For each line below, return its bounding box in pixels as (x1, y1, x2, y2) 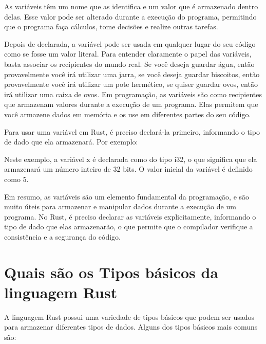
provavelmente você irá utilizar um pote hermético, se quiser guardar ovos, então (4, 79, 258, 89)
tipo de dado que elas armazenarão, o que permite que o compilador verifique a (4, 221, 253, 232)
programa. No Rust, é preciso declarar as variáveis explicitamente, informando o (4, 211, 256, 222)
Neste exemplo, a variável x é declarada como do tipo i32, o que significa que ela (4, 153, 257, 164)
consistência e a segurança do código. (4, 231, 121, 242)
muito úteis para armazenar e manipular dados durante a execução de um (4, 201, 236, 212)
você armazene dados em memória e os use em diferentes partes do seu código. (4, 108, 251, 119)
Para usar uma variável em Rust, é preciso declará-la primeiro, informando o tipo (4, 126, 260, 137)
